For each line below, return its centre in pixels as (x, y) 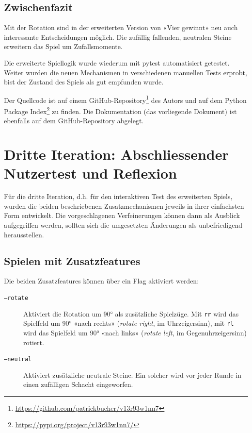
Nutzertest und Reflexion (91, 173)
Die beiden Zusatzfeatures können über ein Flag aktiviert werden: (102, 281)
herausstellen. (24, 234)
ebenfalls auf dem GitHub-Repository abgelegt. (74, 121)
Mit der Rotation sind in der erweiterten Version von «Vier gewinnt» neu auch (121, 27)
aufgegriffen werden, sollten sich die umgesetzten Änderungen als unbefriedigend (123, 225)
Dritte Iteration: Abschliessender (116, 154)
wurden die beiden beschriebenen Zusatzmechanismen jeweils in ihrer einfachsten (124, 206)
